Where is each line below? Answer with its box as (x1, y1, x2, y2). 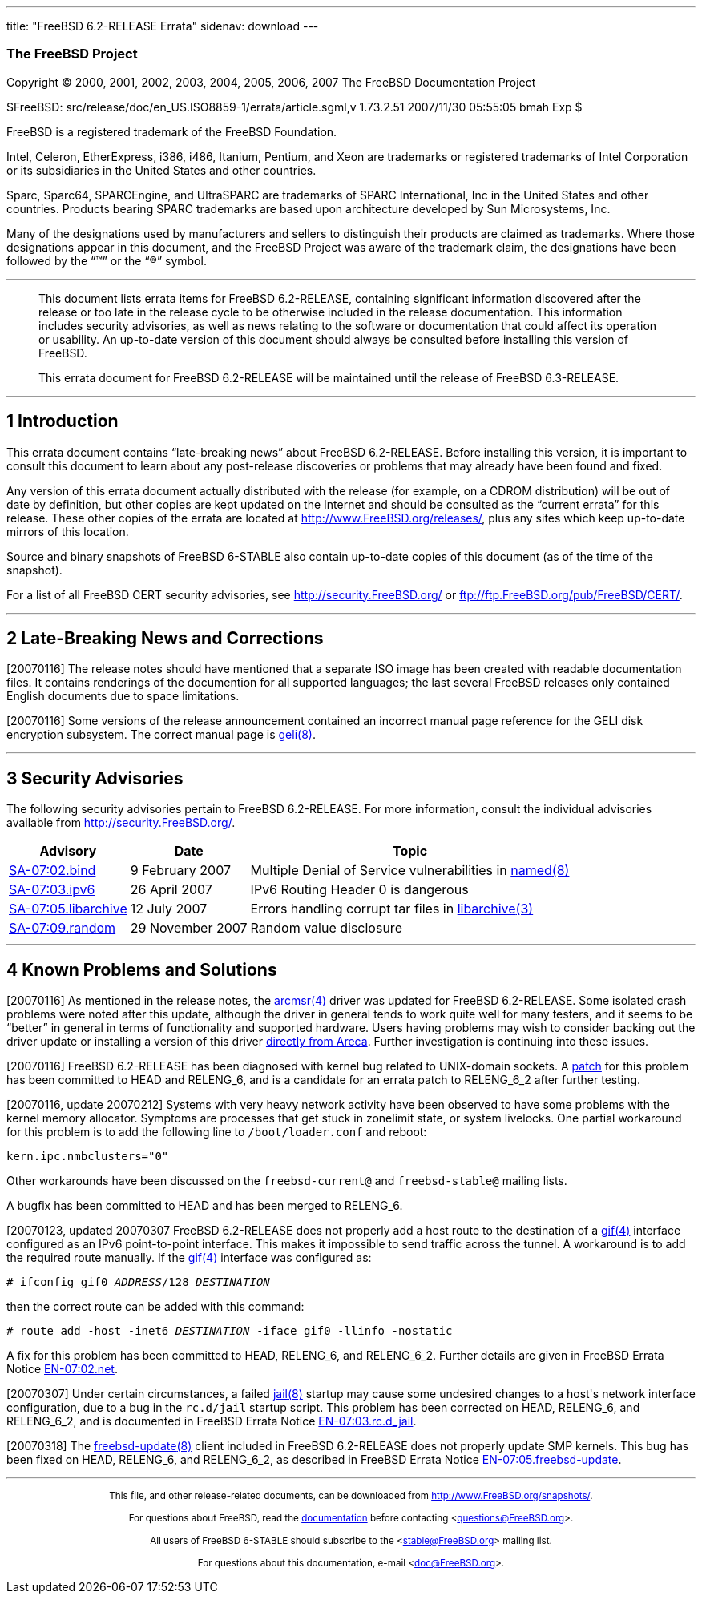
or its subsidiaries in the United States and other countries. (6, 163, 317, 177)
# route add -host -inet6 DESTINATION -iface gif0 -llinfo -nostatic (6, 1324, 453, 1338)
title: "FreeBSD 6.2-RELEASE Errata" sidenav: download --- (6, 19, 319, 33)
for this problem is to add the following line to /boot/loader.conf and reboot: (6, 1125, 427, 1139)
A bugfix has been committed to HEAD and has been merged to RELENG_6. (6, 1199, 403, 1213)
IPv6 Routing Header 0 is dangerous (250, 881, 469, 898)
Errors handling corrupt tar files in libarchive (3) (250, 901, 534, 917)
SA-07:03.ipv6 (9, 881, 95, 898)
